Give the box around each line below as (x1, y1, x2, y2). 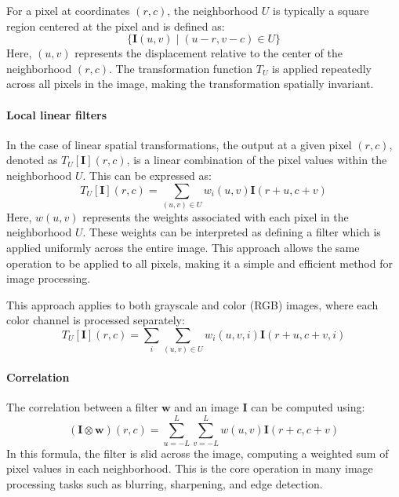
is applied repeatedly (272, 60, 372, 76)
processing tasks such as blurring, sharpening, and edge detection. (6, 476, 323, 492)
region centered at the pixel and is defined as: (6, 17, 225, 34)
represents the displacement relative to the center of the (74, 45, 343, 61)
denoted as (6, 152, 58, 168)
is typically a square (273, 2, 369, 18)
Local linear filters (6, 106, 107, 122)
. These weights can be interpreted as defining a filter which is (82, 224, 381, 240)
